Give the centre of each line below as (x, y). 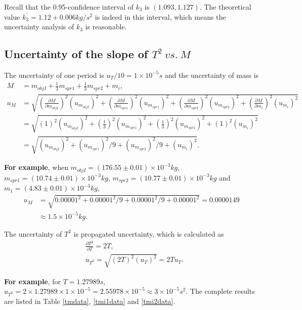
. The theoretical (225, 7)
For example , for (33, 281)
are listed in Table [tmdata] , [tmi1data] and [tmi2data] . (90, 301)
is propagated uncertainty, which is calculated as (149, 233)
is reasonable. (106, 27)
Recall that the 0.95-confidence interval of (69, 7)
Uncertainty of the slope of (76, 54)
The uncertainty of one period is (54, 75)
